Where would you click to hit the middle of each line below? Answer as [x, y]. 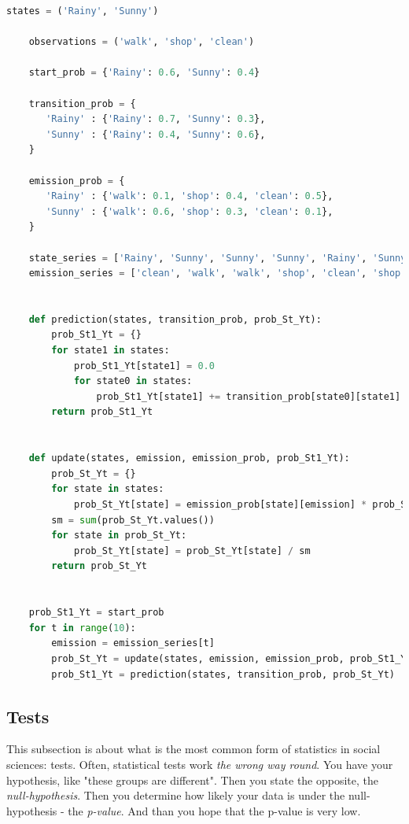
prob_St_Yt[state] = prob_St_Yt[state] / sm [192, 551]
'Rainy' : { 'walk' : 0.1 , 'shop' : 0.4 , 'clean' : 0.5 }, [190, 196]
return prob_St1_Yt [102, 412]
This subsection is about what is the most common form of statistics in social [193, 749]
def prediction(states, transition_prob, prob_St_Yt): [175, 319]
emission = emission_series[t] [133, 643]
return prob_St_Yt [99, 566]
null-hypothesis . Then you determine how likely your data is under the [176, 795]
